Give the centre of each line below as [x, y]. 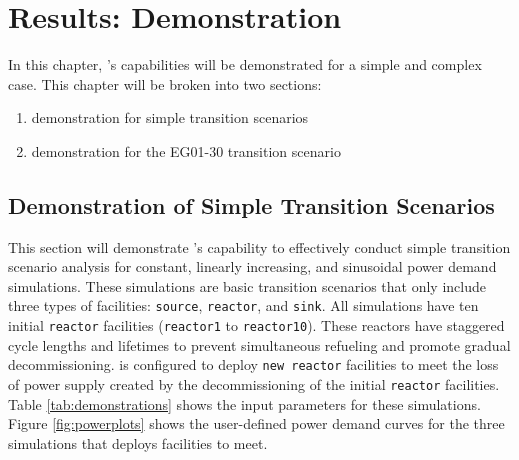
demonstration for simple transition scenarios [170, 117]
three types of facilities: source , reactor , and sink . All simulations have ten [243, 305]
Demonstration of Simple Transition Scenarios [251, 204]
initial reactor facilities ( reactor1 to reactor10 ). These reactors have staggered [256, 325]
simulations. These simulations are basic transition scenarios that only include [247, 285]
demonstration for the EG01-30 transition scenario [186, 150]
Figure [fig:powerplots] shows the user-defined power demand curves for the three [256, 423]
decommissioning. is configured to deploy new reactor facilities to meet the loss [253, 364]
